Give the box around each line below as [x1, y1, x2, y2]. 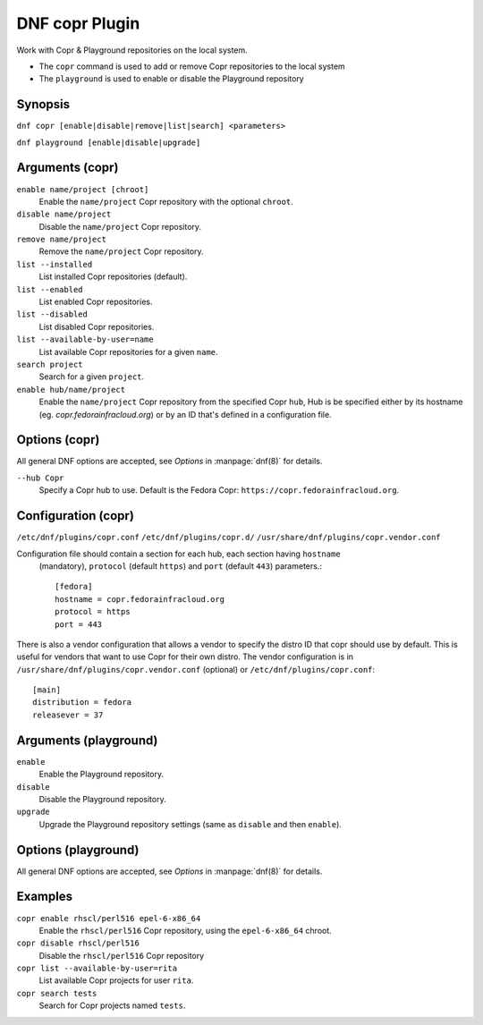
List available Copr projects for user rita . [38, 975, 194, 986]
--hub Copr [16, 472, 64, 483]
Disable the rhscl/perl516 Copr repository [38, 950, 205, 961]
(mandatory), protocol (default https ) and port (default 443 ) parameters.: [38, 560, 322, 572]
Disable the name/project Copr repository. [38, 221, 201, 232]
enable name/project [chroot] [16, 184, 149, 194]
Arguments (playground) [16, 733, 158, 748]
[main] [32, 685, 62, 695]
